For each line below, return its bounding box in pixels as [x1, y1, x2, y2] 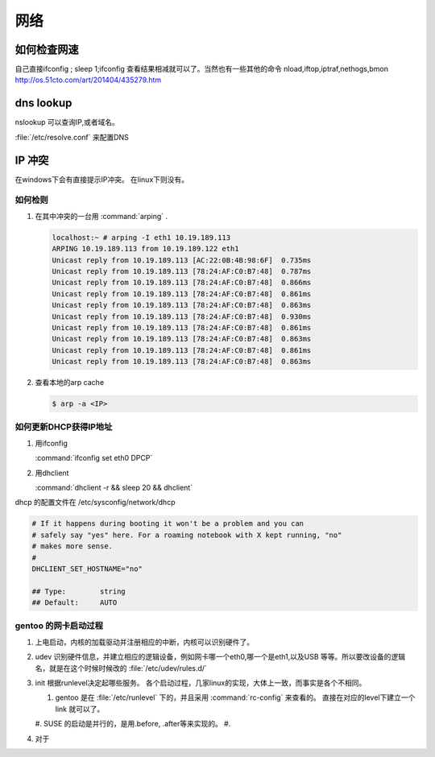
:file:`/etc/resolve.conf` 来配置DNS [14, 132, 129, 142]
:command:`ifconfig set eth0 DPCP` [35, 453, 153, 463]
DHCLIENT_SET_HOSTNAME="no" [31, 564, 143, 573]
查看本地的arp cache [35, 378, 105, 387]
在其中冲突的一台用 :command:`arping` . [35, 211, 168, 221]
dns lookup [14, 97, 72, 110]
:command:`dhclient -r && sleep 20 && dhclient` [35, 482, 193, 492]
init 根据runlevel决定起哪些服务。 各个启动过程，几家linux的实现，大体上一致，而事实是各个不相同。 [35, 677, 367, 688]
